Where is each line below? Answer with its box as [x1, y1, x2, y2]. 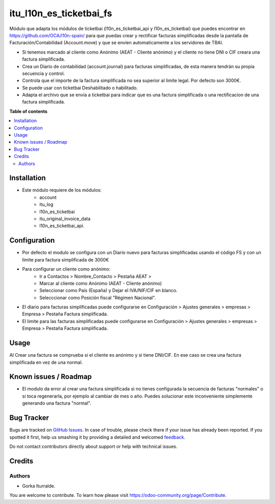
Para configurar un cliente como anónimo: [22, 266, 111, 272]
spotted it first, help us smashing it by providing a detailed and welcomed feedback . [9, 434, 186, 440]
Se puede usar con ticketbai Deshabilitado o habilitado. [22, 85, 138, 91]
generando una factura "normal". [22, 400, 92, 406]
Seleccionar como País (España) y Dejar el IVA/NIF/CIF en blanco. [39, 287, 178, 294]
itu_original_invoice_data [39, 216, 91, 222]
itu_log [39, 201, 53, 207]
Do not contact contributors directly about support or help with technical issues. [9, 443, 178, 449]
